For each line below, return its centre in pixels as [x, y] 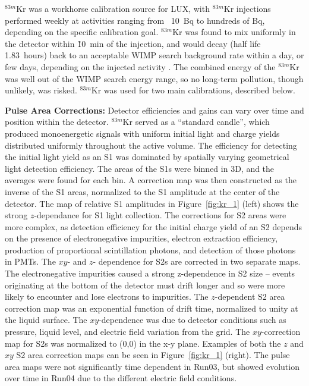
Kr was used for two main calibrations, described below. [193, 90]
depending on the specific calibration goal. [82, 32]
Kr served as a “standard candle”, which [196, 122]
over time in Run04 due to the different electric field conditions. [121, 378]
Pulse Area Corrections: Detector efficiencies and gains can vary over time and [154, 110]
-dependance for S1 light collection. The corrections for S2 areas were [160, 215]
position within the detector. [57, 122]
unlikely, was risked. [41, 90]
